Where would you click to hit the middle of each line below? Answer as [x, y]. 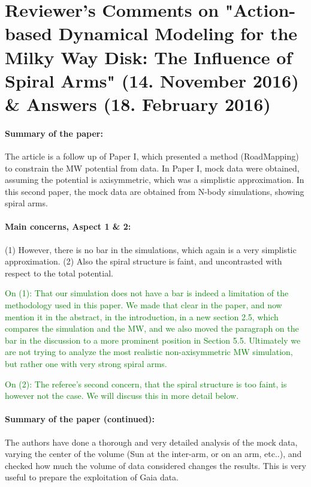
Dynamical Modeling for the [178, 33]
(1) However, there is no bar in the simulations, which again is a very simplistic [151, 249]
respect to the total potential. [59, 273]
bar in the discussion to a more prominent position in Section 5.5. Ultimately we [153, 340]
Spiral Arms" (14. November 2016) [152, 80]
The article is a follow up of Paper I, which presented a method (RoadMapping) [152, 156]
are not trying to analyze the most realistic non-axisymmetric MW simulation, [149, 352]
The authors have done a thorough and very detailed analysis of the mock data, [151, 442]
